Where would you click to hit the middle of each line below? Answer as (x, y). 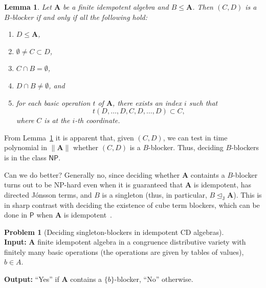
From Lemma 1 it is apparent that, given (69, 137)
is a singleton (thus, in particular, (154, 194)
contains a (86, 279)
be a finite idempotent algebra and (116, 7)
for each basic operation (53, 102)
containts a (208, 174)
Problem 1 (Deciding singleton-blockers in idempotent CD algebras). (114, 232)
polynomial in (26, 147)
